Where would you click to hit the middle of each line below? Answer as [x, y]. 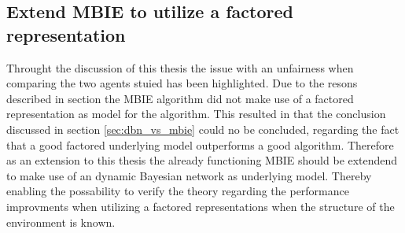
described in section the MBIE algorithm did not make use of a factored [180, 98]
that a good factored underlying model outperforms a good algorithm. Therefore [200, 144]
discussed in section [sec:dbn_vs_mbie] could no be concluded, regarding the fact [203, 129]
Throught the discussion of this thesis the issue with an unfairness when [180, 67]
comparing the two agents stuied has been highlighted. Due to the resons [182, 83]
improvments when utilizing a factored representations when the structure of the [201, 206]
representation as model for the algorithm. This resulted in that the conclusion [196, 114]
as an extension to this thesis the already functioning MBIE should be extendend [202, 160]
